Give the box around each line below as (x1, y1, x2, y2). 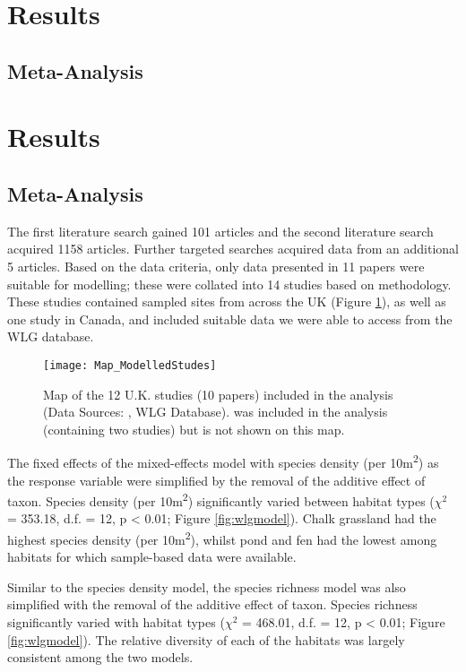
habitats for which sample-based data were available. (7, 547, 297, 566)
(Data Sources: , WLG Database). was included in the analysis (43, 402, 388, 421)
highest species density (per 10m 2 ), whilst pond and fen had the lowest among (7, 528, 437, 548)
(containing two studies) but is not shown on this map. (43, 419, 345, 438)
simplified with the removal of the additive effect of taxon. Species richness (7, 595, 418, 614)
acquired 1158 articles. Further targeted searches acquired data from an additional (7, 239, 459, 258)
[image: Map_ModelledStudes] (43, 358, 217, 372)
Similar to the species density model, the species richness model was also (7, 577, 406, 596)
